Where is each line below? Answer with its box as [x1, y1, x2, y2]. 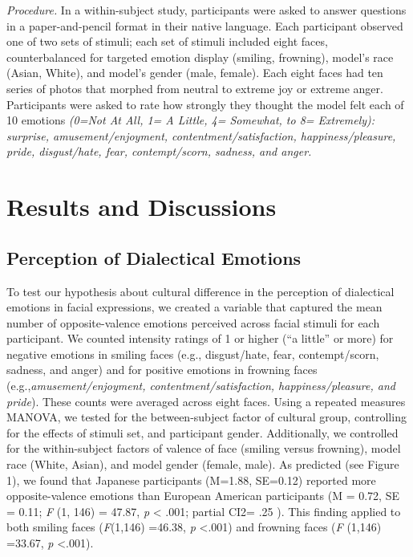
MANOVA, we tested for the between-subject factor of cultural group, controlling [6, 409, 407, 425]
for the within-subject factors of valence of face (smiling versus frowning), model [6, 440, 401, 457]
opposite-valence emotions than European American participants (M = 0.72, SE [6, 487, 399, 504]
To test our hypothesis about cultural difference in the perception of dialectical [6, 283, 395, 299]
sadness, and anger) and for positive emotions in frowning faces [6, 361, 318, 378]
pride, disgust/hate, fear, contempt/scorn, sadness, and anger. [6, 143, 312, 160]
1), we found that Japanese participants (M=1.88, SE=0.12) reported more [6, 471, 376, 488]
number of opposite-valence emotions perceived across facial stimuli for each [6, 314, 380, 331]
